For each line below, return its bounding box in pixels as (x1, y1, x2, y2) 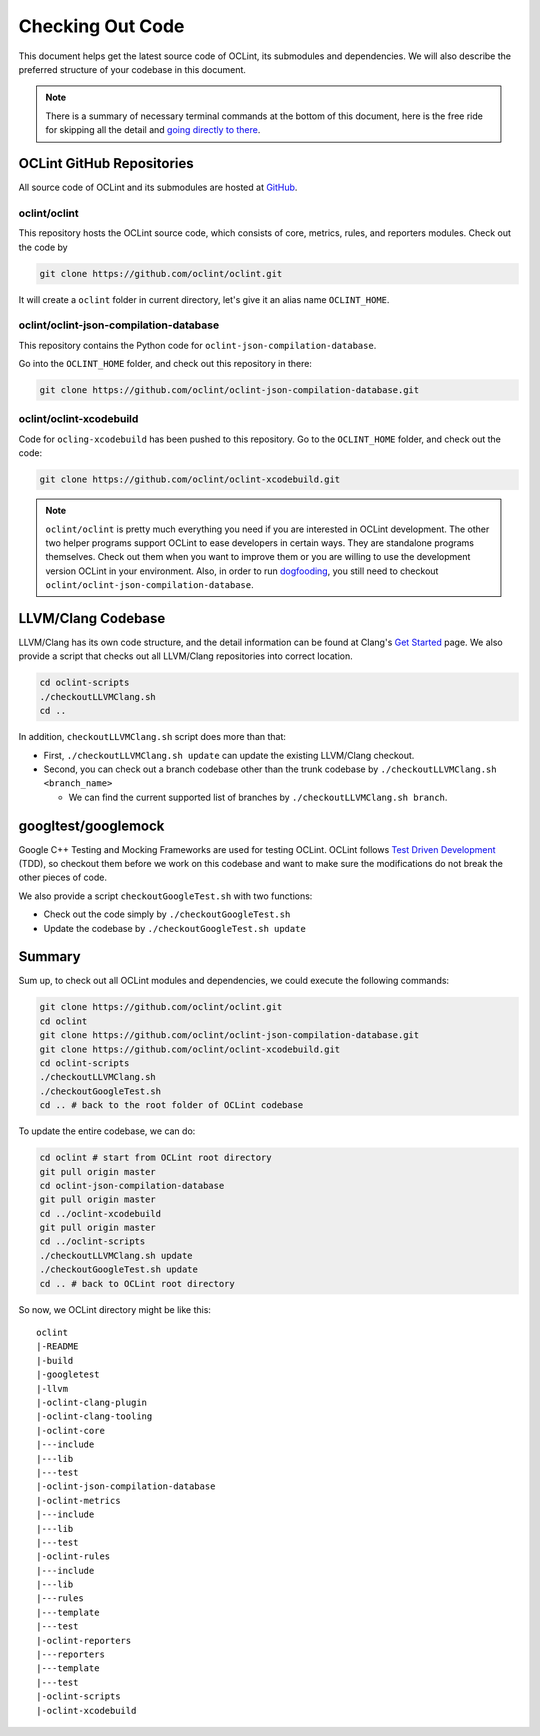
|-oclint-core (36, 1425, 105, 1436)
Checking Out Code (18, 15, 185, 37)
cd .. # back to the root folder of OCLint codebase (39, 1100, 304, 1111)
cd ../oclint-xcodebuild (39, 1208, 162, 1219)
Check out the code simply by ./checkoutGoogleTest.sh (43, 908, 291, 920)
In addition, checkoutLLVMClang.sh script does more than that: (18, 731, 287, 743)
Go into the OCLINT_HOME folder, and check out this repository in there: (18, 358, 312, 370)
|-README (36, 1341, 79, 1352)
